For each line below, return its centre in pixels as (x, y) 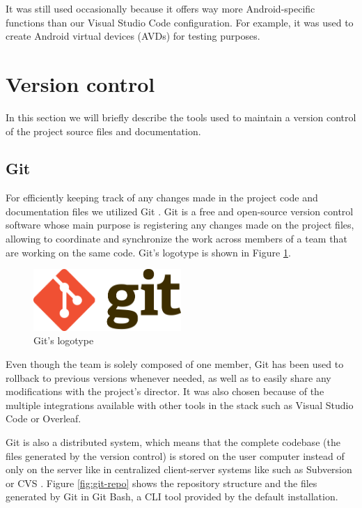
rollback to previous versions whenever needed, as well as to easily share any (168, 377)
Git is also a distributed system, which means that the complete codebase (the (173, 441)
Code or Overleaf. (44, 418)
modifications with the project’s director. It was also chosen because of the (165, 391)
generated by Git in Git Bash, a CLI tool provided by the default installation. (172, 497)
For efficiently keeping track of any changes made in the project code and (162, 198)
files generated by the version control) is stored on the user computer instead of (175, 455)
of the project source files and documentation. (103, 131)
